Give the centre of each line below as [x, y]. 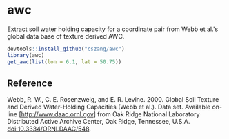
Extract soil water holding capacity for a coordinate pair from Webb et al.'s [113, 29]
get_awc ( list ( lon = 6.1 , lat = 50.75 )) [64, 62]
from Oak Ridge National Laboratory [149, 114]
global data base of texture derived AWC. [66, 36]
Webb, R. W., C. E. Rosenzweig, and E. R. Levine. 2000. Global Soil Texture [113, 100]
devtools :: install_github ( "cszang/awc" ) [66, 49]
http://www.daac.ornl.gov [58, 114]
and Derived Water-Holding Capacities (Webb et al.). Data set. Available [109, 107]
